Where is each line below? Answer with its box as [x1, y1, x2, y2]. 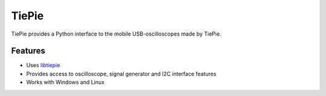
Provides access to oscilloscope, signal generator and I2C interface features [26, 70, 217, 77]
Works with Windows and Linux [26, 78, 105, 86]
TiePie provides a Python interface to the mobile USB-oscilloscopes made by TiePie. [11, 30, 222, 37]
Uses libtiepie [26, 62, 60, 69]
